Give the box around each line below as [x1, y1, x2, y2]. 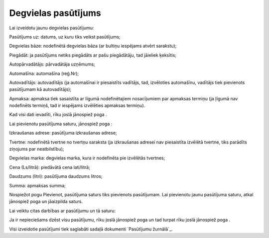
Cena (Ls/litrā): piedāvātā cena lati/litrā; [9, 164, 91, 170]
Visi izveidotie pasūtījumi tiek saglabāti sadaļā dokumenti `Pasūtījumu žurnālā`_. [9, 226, 173, 232]
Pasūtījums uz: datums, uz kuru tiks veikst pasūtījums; [9, 34, 121, 40]
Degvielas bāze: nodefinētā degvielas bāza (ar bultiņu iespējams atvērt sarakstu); [9, 43, 177, 49]
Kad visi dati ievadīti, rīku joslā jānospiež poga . [9, 112, 107, 118]
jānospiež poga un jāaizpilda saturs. [9, 199, 83, 205]
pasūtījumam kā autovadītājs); [9, 86, 72, 92]
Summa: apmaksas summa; [9, 182, 66, 188]
